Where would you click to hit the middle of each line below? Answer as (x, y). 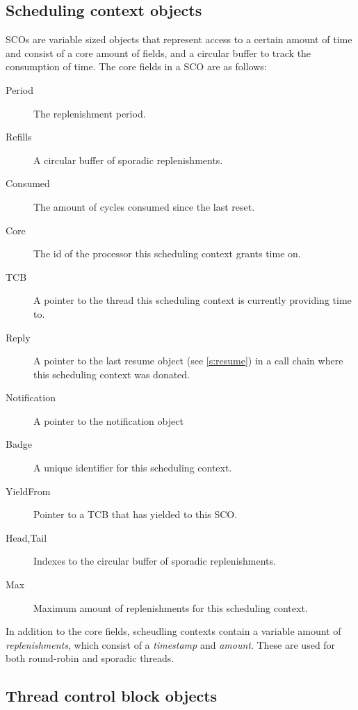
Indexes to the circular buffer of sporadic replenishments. (155, 561)
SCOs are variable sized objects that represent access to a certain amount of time (179, 39)
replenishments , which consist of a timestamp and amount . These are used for (171, 644)
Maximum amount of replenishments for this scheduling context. (171, 607)
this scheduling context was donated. (112, 374)
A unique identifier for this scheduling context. (133, 468)
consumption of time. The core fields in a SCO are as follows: (136, 66)
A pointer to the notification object (108, 420)
